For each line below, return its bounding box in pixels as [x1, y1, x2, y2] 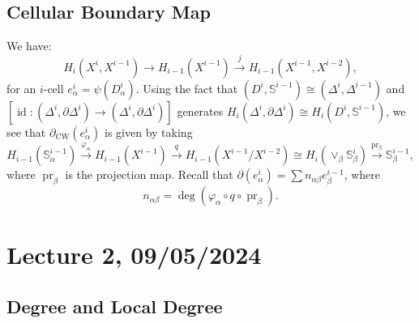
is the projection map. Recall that [65, 166, 233, 183]
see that [6, 123, 46, 140]
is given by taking [105, 123, 193, 140]
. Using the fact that [135, 79, 238, 96]
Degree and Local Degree [6, 293, 223, 318]
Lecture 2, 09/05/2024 [6, 238, 262, 271]
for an [6, 79, 36, 96]
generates [177, 102, 224, 119]
